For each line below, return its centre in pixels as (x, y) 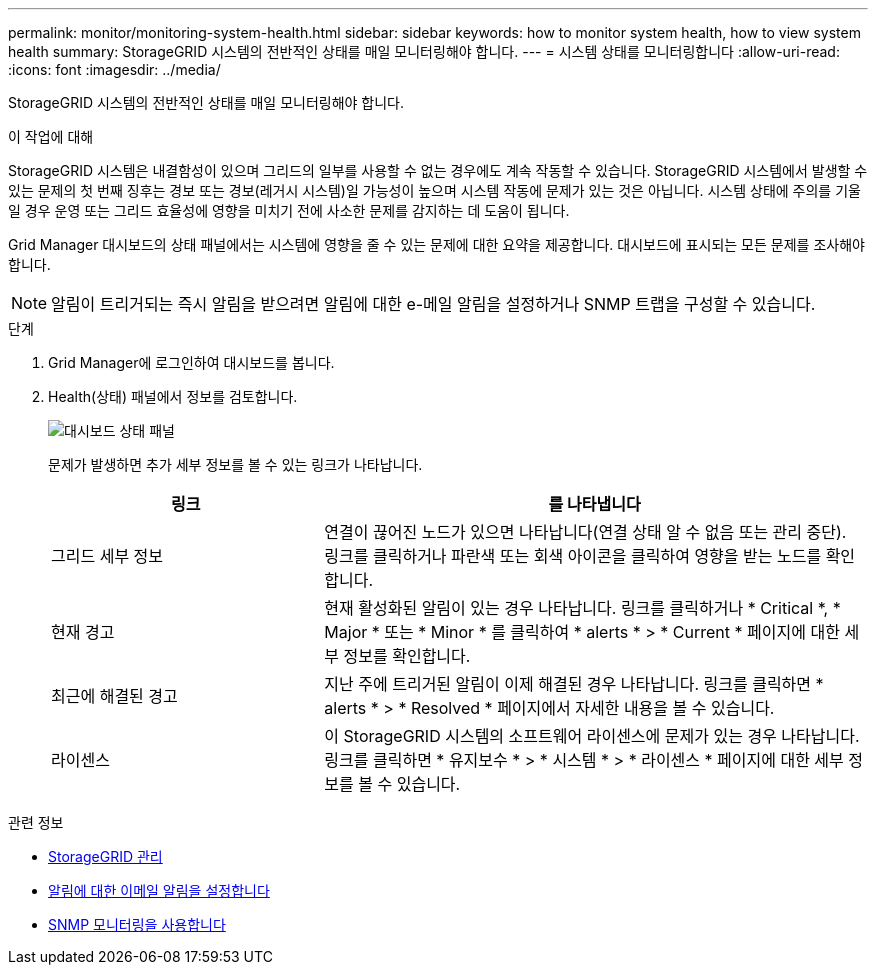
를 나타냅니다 (594, 504)
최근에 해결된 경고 (114, 696)
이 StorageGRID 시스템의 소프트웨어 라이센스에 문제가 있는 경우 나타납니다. (592, 736)
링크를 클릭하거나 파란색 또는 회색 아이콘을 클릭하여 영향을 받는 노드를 (573, 556)
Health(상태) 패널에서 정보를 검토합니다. (173, 396)
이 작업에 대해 (51, 136)
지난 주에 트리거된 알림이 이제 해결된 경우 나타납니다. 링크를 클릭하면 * (574, 684)
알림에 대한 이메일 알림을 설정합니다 (159, 890)
